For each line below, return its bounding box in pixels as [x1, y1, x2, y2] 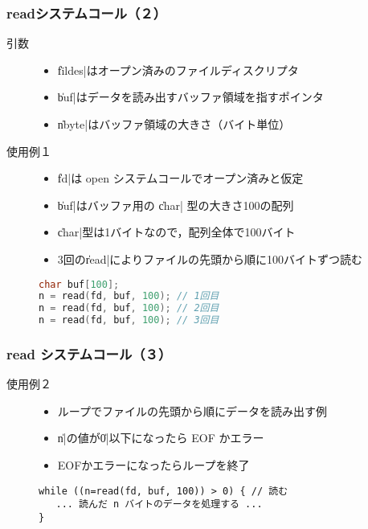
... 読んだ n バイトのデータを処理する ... [55, 498, 263, 511]
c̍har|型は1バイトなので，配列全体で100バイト [57, 223, 296, 240]
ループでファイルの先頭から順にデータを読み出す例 [57, 402, 327, 419]
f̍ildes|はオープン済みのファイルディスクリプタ [57, 61, 299, 78]
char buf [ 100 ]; [39, 278, 120, 290]
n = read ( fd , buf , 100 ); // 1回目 [39, 290, 219, 302]
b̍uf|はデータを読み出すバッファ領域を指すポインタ [57, 88, 324, 105]
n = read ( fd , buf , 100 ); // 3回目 [39, 314, 219, 326]
